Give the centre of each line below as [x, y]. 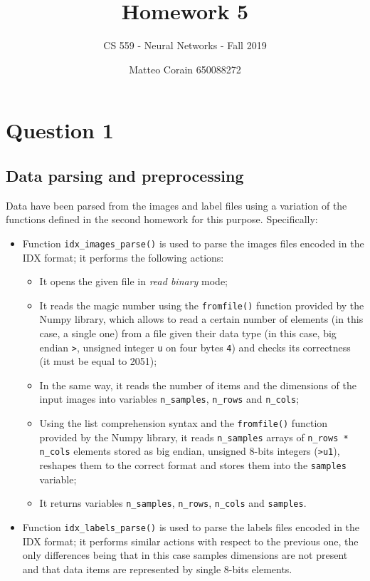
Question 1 [60, 130]
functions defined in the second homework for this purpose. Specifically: [162, 219]
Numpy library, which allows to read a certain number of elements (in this [201, 319]
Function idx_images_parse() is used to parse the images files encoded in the [193, 243]
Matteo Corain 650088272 [185, 69]
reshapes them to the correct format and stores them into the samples [193, 465]
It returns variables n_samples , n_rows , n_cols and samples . [173, 503]
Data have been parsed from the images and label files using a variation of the [176, 205]
